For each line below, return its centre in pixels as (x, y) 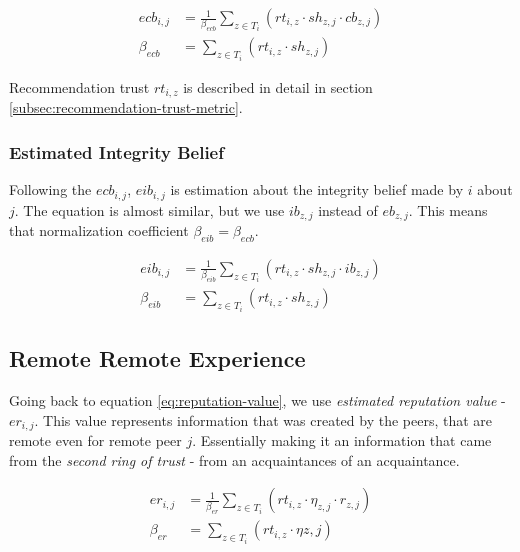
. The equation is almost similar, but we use (149, 209)
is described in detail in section (278, 86)
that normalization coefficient (99, 230)
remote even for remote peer (95, 440)
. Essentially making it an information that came (342, 440)
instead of (348, 209)
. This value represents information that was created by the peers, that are (263, 419)
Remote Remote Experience (157, 358)
